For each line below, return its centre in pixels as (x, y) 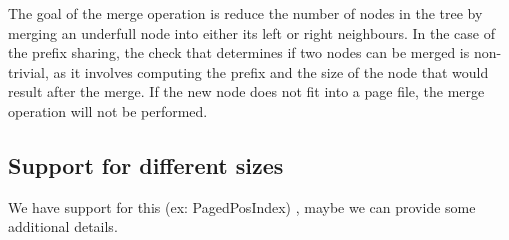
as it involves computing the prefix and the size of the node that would (271, 71)
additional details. (63, 226)
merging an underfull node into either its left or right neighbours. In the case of (252, 32)
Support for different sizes (146, 164)
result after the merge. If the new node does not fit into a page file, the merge (246, 91)
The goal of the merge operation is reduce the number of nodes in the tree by (245, 13)
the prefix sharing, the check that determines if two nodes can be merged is (239, 52)
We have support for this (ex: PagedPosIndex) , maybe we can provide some (242, 206)
